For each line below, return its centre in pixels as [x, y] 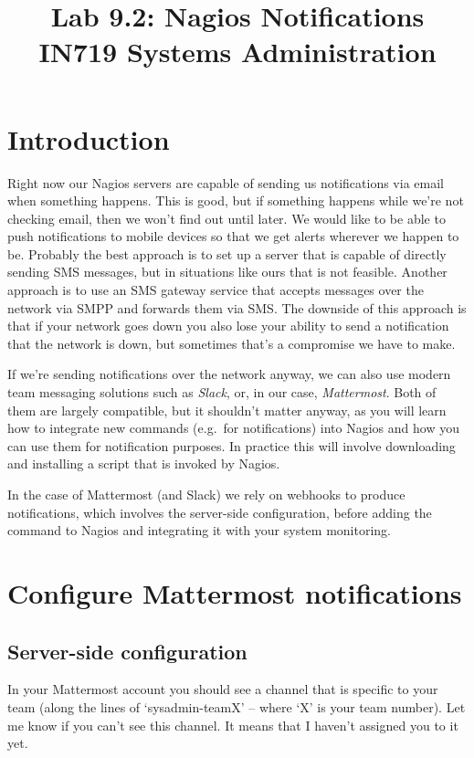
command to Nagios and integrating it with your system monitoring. [199, 530]
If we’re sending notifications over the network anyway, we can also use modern [229, 374]
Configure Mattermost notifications [235, 592]
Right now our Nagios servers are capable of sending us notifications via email [226, 182]
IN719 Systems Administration [237, 52]
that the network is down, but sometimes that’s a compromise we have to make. [232, 343]
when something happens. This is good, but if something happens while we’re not [236, 200]
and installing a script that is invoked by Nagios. [144, 463]
